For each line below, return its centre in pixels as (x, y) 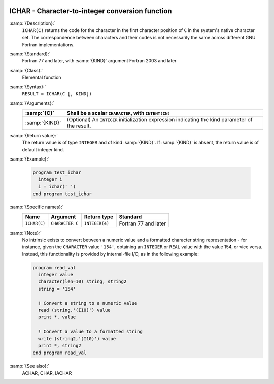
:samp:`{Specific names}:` (37, 207)
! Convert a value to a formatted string (91, 332)
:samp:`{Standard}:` (30, 54)
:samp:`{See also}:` (29, 366)
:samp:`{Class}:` (26, 70)
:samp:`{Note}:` (25, 233)
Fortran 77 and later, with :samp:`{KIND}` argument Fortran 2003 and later (99, 61)
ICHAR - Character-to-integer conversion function (91, 11)
